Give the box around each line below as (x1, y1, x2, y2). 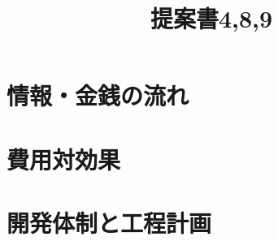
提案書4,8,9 (150, 2, 273, 35)
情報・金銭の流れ (7, 79, 189, 112)
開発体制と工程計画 (7, 206, 212, 239)
